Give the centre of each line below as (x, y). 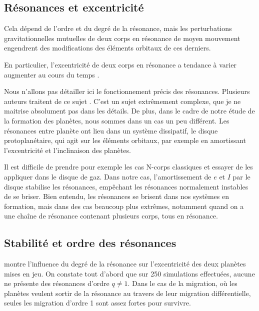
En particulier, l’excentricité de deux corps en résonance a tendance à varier (120, 64)
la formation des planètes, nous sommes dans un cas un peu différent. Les (117, 120)
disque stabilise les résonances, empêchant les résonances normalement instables (126, 186)
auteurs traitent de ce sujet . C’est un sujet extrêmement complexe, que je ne (122, 101)
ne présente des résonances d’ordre (57, 283)
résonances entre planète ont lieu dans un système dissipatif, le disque (111, 130)
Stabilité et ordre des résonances (90, 243)
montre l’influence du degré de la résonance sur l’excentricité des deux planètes (125, 264)
